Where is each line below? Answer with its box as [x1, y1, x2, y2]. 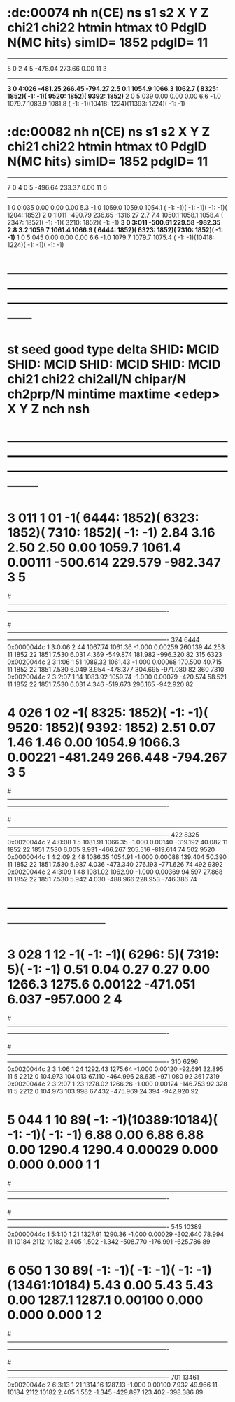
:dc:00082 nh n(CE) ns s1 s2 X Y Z [7, 124, 211, 140]
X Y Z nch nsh [7, 401, 90, 417]
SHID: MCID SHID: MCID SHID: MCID [7, 357, 221, 372]
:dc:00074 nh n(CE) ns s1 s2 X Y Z [7, 5, 209, 21]
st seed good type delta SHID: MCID [7, 341, 220, 357]
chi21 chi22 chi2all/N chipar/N [7, 371, 187, 388]
